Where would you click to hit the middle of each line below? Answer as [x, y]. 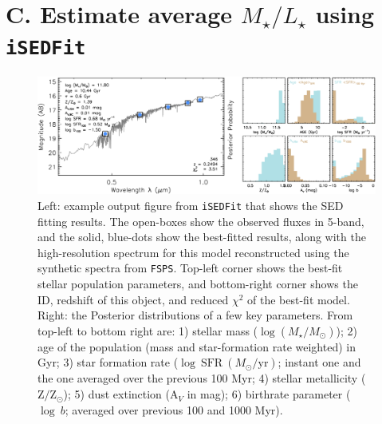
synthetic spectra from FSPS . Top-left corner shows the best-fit [190, 268]
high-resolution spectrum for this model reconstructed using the [193, 252]
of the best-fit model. [299, 299]
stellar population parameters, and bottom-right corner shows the [198, 284]
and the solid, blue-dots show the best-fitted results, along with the [202, 237]
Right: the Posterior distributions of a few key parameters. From [195, 315]
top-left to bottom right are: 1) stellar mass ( [148, 330]
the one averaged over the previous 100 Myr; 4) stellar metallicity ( [202, 378]
